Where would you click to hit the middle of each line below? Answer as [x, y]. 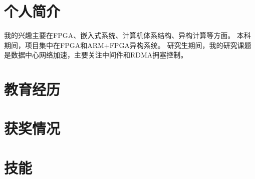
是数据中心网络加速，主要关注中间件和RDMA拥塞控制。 [96, 55]
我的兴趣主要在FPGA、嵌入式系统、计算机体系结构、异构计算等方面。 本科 [127, 35]
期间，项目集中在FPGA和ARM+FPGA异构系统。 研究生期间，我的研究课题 [128, 45]
